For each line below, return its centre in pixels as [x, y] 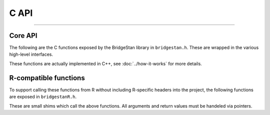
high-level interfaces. [31, 54]
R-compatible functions [47, 78]
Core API [23, 36]
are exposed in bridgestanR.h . [43, 97]
